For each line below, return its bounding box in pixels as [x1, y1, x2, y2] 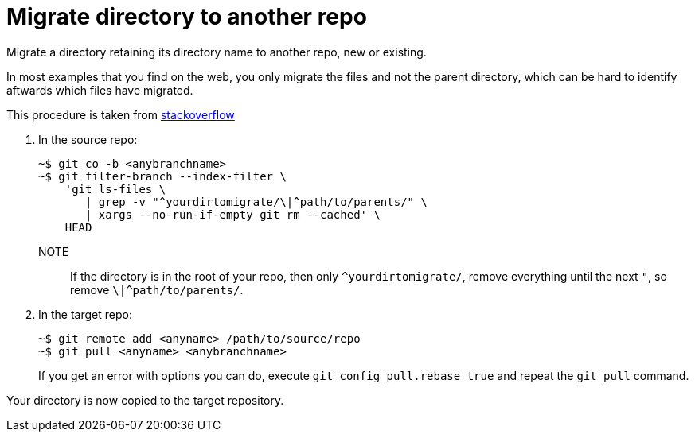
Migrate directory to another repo [6, 3, 367, 30]
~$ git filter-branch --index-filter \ [38, 169, 287, 183]
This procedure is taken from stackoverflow [6, 107, 235, 122]
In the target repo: [38, 307, 132, 321]
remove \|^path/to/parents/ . [70, 282, 244, 297]
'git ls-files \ [64, 182, 166, 196]
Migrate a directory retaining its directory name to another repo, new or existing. [6, 45, 427, 59]
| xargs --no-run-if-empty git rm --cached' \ [85, 207, 381, 221]
